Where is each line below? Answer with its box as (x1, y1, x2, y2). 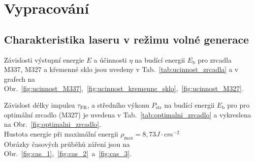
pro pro (227, 99, 250, 110)
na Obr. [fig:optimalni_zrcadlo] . (4, 119, 101, 129)
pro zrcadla (197, 54, 232, 65)
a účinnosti (94, 54, 127, 65)
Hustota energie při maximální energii (4, 128, 118, 139)
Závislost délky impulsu (4, 99, 75, 110)
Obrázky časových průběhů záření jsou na (4, 139, 130, 149)
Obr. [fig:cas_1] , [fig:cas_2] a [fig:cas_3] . (4, 148, 131, 159)
